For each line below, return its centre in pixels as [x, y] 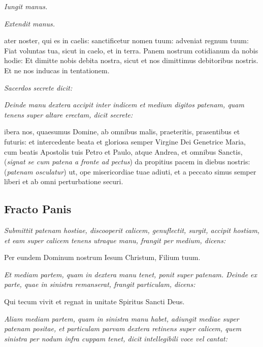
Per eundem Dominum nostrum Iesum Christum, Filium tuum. [102, 257]
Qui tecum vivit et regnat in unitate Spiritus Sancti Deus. [94, 301]
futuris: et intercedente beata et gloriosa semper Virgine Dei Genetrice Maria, [125, 141]
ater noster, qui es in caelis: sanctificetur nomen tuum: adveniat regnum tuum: [126, 40]
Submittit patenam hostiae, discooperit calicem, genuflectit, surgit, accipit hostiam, [132, 230]
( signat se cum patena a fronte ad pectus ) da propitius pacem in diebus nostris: [127, 162]
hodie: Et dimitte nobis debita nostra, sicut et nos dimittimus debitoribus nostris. [131, 60]
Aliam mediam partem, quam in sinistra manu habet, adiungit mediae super [122, 318]
